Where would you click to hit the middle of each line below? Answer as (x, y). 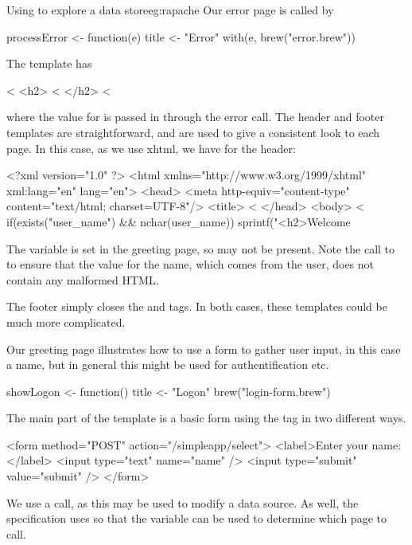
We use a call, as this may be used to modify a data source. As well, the (183, 502)
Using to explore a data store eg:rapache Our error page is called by (170, 10)
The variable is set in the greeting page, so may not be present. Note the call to (201, 248)
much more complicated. (66, 322)
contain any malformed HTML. (83, 279)
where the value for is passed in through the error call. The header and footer (195, 117)
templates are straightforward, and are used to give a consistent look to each (193, 132)
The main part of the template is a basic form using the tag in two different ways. (206, 418)
